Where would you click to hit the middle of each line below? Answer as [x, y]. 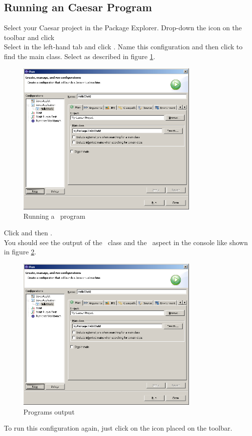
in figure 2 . [20, 252]
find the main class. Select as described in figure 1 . [80, 56]
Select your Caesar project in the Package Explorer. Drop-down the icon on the [123, 28]
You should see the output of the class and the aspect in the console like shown [126, 242]
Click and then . [28, 233]
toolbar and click [29, 37]
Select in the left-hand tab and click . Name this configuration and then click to [123, 47]
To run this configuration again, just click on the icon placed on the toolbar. [118, 428]
